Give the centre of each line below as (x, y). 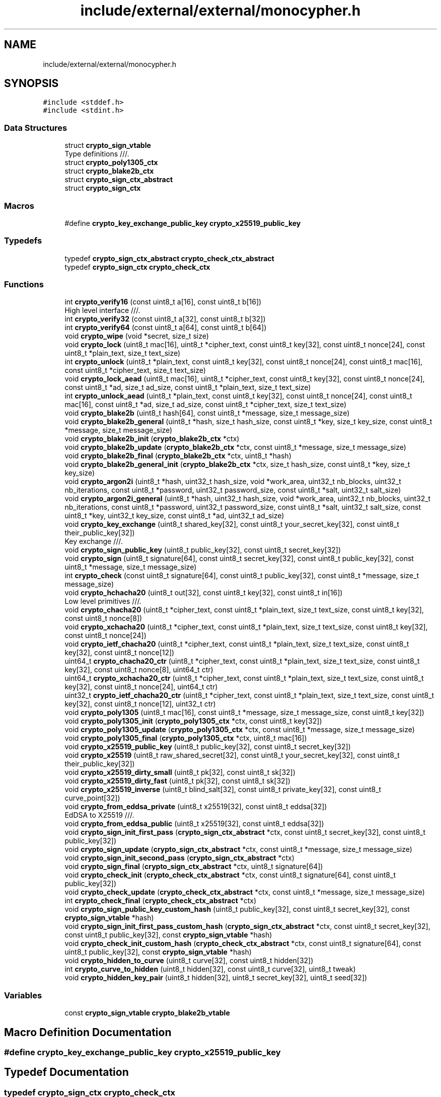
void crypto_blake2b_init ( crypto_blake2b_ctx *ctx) (152, 439)
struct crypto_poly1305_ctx (111, 163)
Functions (24, 285)
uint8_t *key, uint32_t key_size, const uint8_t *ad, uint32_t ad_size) (174, 516)
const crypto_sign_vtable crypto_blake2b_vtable (147, 1013)
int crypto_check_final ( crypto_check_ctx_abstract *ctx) (161, 901)
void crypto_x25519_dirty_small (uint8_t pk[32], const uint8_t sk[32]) (180, 772)
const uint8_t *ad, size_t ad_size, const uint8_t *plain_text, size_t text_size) (188, 387)
